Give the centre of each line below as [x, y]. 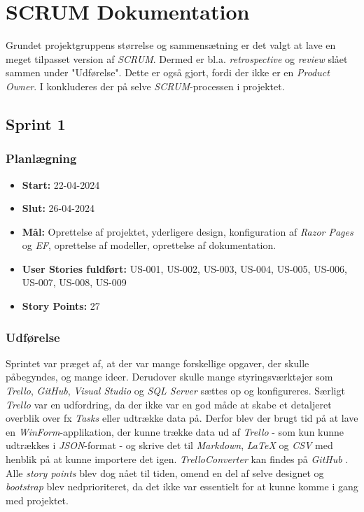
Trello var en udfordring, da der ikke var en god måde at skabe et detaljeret [169, 404]
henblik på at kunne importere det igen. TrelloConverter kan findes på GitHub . [177, 459]
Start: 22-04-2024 [61, 184]
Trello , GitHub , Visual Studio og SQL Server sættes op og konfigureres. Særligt [175, 391]
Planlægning [41, 158]
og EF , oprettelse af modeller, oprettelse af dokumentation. [149, 245]
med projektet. [37, 500]
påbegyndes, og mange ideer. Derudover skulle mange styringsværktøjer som [169, 377]
